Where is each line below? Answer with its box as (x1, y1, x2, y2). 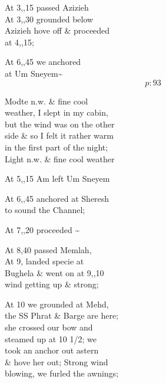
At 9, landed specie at (5, 255, 84, 267)
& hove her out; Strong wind (5, 355, 108, 368)
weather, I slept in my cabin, (5, 106, 108, 119)
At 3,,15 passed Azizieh (5, 1, 89, 13)
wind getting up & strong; (5, 278, 99, 290)
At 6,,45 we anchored (5, 55, 81, 68)
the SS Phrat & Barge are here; (5, 309, 119, 322)
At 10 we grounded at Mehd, (5, 297, 109, 310)
